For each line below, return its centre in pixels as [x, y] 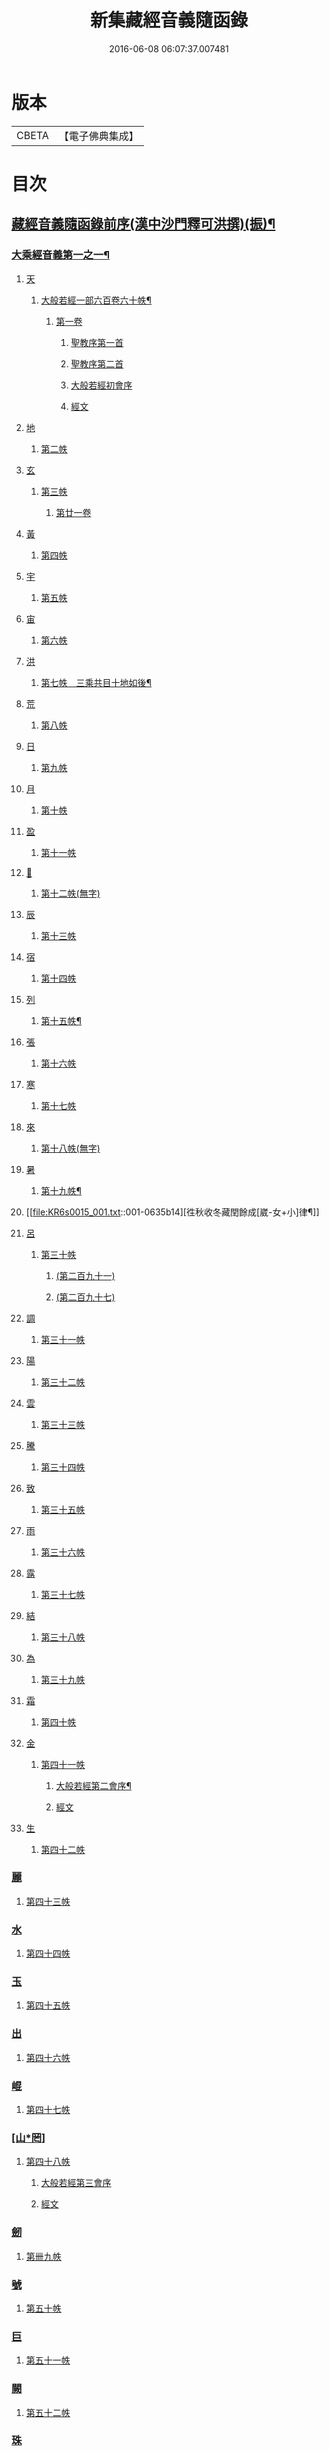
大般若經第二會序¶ [93, 1785]
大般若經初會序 [101, 385]
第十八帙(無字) [70, 1148]
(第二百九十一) [85, 1275]
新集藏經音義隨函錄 [168, 20]
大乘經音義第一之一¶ [61, 255]
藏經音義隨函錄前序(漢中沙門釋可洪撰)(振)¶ [143, 224]
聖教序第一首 [97, 342]
